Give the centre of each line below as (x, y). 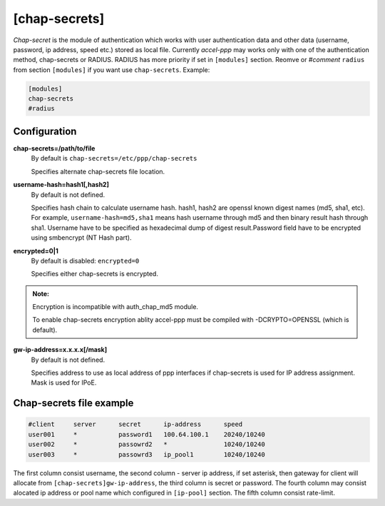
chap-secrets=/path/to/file (54, 148)
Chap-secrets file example (73, 403)
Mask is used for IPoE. (64, 383)
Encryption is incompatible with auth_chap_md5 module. (115, 307)
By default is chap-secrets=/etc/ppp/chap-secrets (114, 158)
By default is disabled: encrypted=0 (85, 260)
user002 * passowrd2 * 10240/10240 (147, 445)
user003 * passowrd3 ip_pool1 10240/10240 (147, 454)
